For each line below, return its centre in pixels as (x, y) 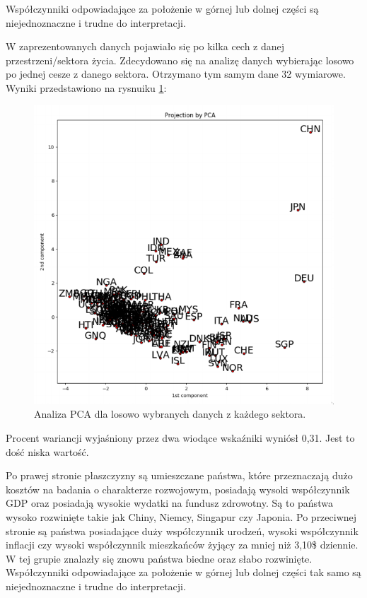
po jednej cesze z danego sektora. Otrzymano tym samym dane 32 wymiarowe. (176, 74)
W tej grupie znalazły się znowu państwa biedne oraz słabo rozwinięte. (159, 558)
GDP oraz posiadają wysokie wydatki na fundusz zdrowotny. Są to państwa (169, 503)
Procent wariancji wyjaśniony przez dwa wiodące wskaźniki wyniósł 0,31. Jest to (180, 438)
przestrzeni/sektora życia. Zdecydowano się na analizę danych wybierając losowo (180, 60)
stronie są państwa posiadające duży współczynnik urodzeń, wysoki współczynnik (182, 530)
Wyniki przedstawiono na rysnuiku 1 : (86, 87)
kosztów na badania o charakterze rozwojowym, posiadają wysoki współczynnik (178, 489)
